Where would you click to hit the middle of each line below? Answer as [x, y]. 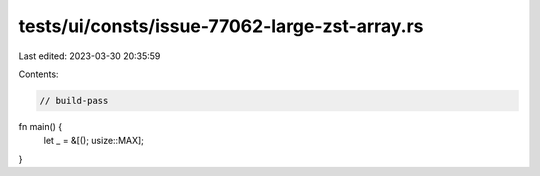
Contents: [38, 74]
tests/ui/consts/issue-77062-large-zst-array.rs [221, 26]
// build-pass [74, 100]
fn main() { [40, 126]
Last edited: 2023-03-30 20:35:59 [89, 56]
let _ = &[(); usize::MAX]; [94, 141]
